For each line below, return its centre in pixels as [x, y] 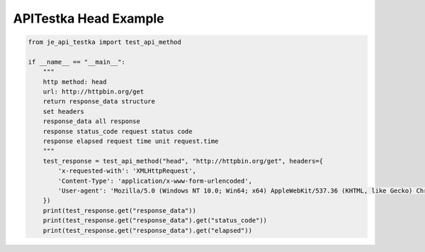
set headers [64, 111]
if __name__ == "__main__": [76, 62]
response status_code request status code [118, 131]
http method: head [75, 82]
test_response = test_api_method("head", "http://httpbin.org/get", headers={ [183, 161]
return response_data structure [99, 102]
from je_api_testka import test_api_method [105, 42]
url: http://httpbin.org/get [93, 92]
